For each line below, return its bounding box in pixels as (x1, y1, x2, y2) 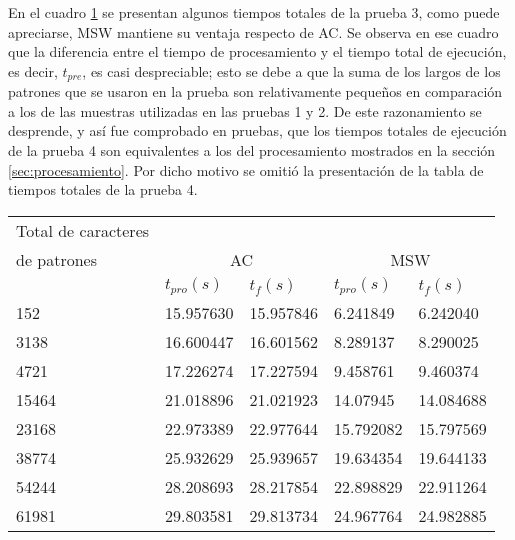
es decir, (8, 60, 58, 81)
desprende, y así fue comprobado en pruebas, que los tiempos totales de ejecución (8, 120, 507, 141)
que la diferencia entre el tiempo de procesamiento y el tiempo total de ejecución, (8, 41, 507, 62)
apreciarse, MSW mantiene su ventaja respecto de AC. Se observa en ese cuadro (8, 21, 499, 42)
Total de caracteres (16, 218, 150, 242)
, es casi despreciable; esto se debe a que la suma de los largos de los (82, 60, 501, 81)
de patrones (16, 247, 98, 271)
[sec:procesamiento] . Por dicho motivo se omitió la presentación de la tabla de (8, 159, 484, 180)
